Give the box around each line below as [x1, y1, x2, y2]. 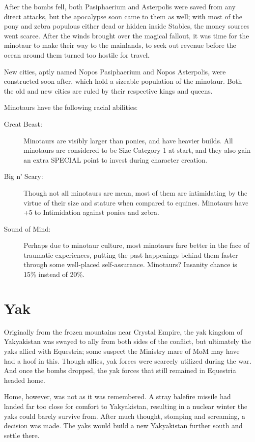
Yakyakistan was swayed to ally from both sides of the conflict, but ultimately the [4, 336, 251, 346]
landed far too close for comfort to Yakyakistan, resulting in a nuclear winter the [4, 401, 248, 411]
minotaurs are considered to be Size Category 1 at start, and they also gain [24, 145, 251, 155]
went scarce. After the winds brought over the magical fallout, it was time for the [4, 30, 249, 40]
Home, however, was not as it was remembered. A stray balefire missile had [4, 391, 231, 402]
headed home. [4, 374, 45, 385]
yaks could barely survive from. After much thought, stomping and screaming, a [4, 410, 245, 421]
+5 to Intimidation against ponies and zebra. [24, 207, 159, 217]
